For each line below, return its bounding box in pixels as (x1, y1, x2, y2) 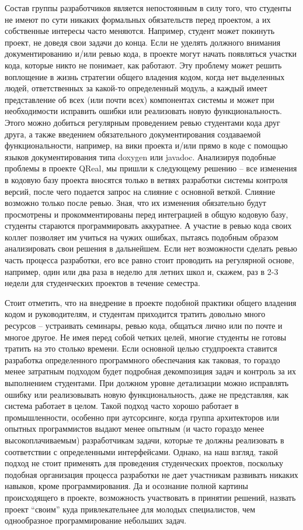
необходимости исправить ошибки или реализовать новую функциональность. (5, 105, 282, 117)
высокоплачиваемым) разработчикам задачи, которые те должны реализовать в (5, 433, 284, 446)
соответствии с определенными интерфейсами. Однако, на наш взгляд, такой (5, 445, 278, 457)
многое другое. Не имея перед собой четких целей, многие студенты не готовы (5, 331, 287, 343)
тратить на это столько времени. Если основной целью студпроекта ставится (5, 342, 277, 355)
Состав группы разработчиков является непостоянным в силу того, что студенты (5, 2, 291, 13)
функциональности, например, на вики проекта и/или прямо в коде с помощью (5, 139, 288, 152)
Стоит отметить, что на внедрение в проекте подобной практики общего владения (5, 296, 297, 308)
